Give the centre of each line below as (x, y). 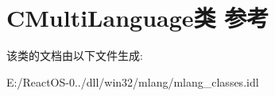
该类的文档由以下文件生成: (75, 55)
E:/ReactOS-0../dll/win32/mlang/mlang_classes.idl (133, 81)
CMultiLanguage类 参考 (138, 18)
